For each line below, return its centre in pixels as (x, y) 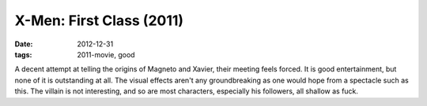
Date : (24, 44)
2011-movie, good (106, 54)
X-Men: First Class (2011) (99, 20)
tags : (23, 54)
